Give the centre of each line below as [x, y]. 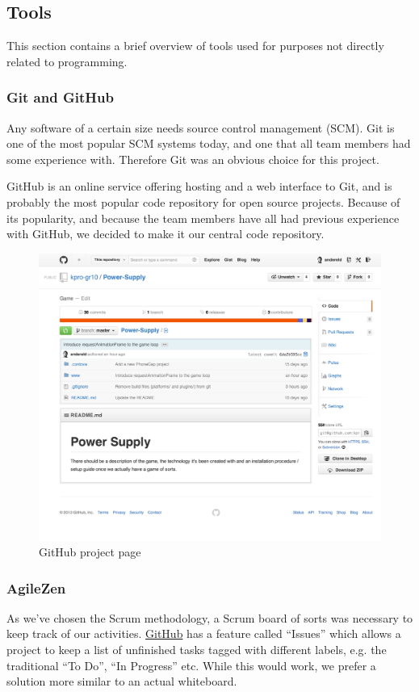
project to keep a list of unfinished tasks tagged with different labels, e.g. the [197, 650]
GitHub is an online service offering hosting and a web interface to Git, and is [199, 186]
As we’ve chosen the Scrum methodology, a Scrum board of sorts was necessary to [210, 617]
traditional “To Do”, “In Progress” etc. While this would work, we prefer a [191, 665]
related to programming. [67, 61]
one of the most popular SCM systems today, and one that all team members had [209, 143]
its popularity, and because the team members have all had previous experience [203, 218]
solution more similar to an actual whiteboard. [122, 681]
